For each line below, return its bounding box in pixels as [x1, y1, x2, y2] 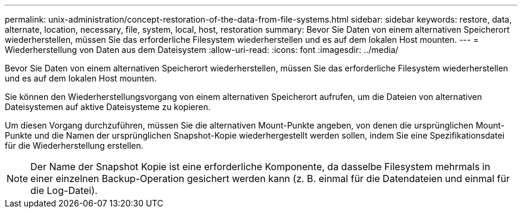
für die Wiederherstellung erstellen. [5, 140, 144, 151]
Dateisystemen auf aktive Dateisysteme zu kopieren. [5, 102, 211, 112]
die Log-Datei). [30, 184, 98, 196]
